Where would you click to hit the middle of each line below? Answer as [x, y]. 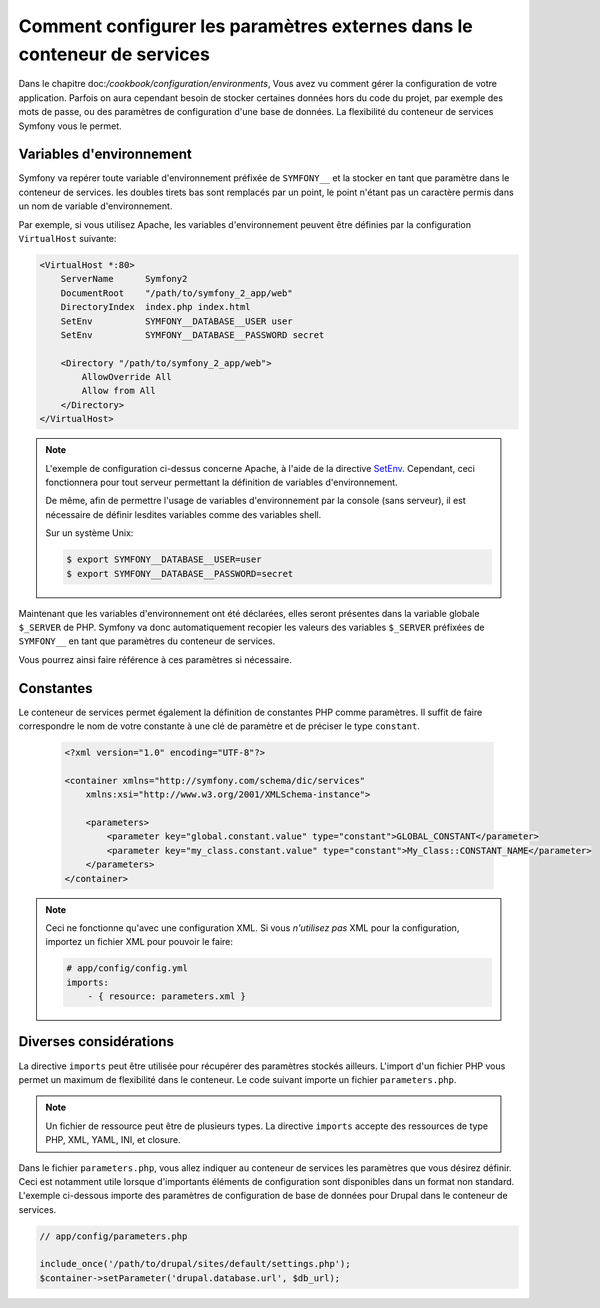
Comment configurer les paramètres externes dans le [246, 26]
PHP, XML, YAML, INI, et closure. [113, 1140]
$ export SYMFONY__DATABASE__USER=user [164, 559]
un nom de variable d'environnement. [95, 206]
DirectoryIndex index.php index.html [155, 307]
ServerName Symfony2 [124, 279]
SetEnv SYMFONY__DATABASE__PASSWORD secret [192, 334]
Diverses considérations [96, 1041]
